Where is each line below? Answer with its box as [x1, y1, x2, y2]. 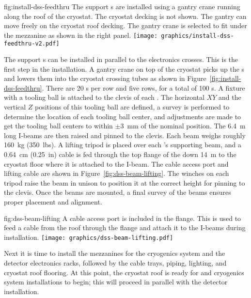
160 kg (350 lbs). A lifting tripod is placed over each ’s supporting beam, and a [4, 140, 242, 150]
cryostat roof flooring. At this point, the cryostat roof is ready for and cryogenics [4, 267, 244, 277]
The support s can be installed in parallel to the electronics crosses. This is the [4, 54, 238, 64]
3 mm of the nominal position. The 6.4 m [120, 121, 246, 131]
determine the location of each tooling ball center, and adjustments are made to [4, 111, 241, 121]
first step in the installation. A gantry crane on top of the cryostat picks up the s [4, 63, 245, 74]
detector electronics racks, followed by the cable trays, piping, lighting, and [4, 258, 227, 268]
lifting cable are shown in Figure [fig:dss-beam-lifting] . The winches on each [4, 168, 229, 178]
